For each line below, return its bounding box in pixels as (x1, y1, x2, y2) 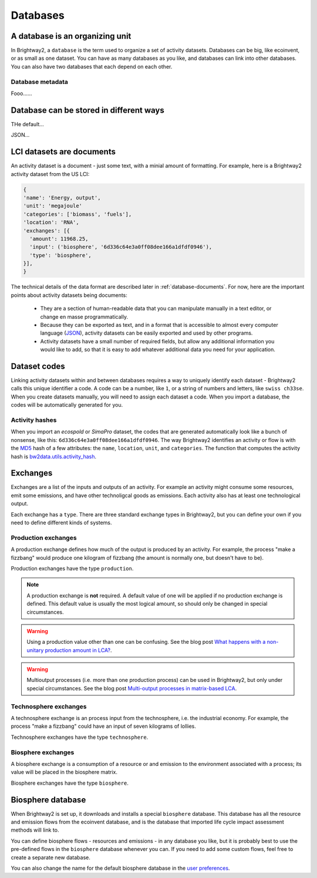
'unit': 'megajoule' (23, 202, 82, 210)
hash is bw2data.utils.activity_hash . (11, 452, 97, 460)
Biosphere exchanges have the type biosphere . (11, 779, 129, 786)
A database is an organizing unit (11, 31, 131, 41)
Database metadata (11, 77, 69, 86)
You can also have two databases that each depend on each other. (11, 63, 173, 70)
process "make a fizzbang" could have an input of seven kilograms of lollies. (11, 722, 196, 730)
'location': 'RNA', (23, 219, 79, 226)
